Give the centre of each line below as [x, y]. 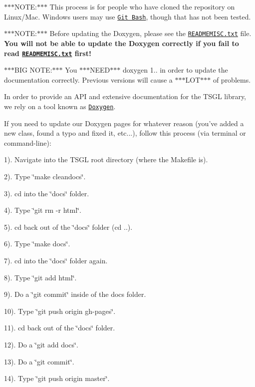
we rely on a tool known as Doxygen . [60, 106]
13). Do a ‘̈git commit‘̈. [39, 361]
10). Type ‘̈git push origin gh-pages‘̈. [60, 311]
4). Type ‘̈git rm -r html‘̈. [43, 210]
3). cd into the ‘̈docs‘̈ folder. [47, 193]
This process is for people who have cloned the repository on [142, 7]
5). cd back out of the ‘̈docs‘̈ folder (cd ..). [68, 227]
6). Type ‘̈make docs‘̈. [37, 244]
